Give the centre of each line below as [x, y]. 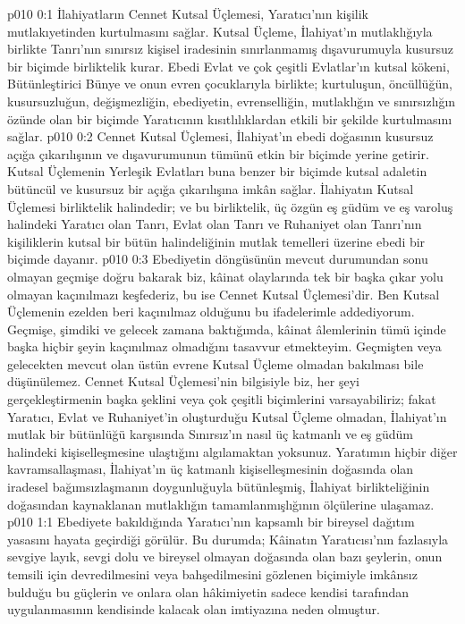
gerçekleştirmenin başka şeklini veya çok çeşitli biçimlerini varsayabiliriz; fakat [222, 399]
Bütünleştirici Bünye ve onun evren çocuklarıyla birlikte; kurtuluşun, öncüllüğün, [230, 84]
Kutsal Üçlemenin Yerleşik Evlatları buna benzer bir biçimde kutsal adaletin [217, 171]
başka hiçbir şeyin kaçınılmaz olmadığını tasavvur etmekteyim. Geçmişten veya [224, 346]
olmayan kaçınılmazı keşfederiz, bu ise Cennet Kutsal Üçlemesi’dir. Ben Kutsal [224, 294]
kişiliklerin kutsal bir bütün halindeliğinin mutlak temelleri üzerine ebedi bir [216, 241]
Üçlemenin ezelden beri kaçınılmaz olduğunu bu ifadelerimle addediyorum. [211, 312]
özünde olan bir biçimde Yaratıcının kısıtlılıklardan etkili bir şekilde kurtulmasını [230, 118]
